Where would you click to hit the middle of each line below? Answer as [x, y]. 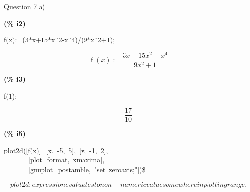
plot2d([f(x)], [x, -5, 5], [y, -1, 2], [56, 150]
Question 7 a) [25, 6]
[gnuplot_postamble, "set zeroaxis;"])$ [87, 169]
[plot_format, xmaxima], [66, 160]
